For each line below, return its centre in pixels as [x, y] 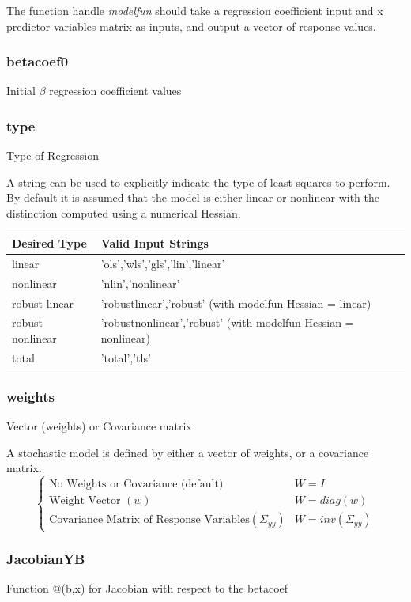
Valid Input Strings [155, 243]
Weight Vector [85, 501]
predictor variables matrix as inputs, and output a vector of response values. [191, 26]
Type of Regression [53, 155]
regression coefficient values [115, 91]
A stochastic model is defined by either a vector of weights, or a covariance [188, 452]
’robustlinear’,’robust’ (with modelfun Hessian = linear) [236, 303]
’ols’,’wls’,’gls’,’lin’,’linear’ [163, 263]
